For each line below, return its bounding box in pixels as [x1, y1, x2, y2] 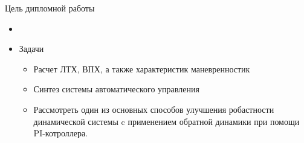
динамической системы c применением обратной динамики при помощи [33, 115, 300, 127]
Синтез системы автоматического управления [33, 83, 199, 95]
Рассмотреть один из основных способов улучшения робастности [33, 103, 274, 115]
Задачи [19, 42, 44, 55]
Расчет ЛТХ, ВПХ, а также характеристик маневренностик [33, 62, 250, 75]
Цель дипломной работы [5, 2, 95, 14]
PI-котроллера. [33, 127, 88, 139]
